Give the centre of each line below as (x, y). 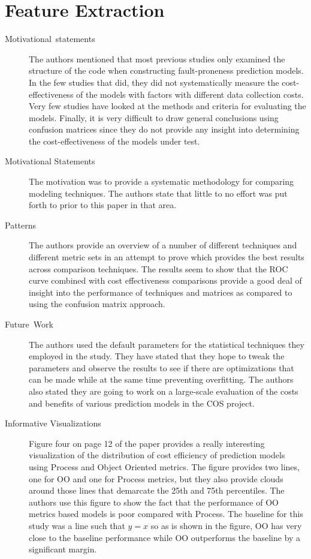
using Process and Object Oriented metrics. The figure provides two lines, (164, 466)
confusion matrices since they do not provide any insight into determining (164, 129)
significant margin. (63, 549)
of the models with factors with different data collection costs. (190, 94)
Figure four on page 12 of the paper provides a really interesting (147, 443)
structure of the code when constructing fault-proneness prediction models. (166, 70)
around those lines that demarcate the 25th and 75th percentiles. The (157, 490)
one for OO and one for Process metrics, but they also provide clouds (156, 478)
